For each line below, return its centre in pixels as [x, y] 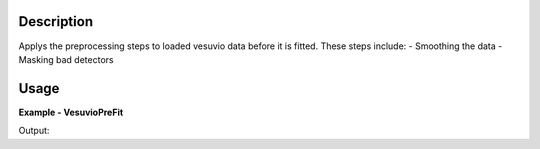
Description [56, 21]
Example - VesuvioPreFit [71, 112]
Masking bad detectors [66, 59]
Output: [34, 131]
